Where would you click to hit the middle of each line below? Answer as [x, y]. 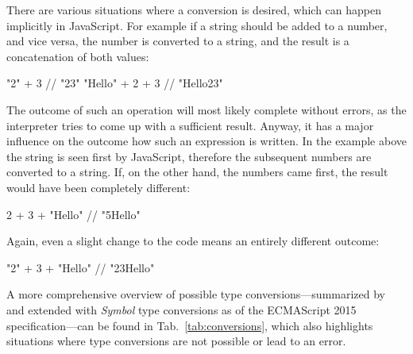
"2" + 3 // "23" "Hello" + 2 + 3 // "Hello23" [115, 83]
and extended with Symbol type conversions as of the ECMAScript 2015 [181, 309]
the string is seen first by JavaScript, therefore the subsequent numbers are [189, 156]
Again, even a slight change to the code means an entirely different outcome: [193, 241]
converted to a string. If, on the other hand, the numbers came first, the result [197, 172]
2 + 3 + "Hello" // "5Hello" [73, 214]
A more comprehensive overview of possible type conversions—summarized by [196, 294]
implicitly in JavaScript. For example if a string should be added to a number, [197, 25]
